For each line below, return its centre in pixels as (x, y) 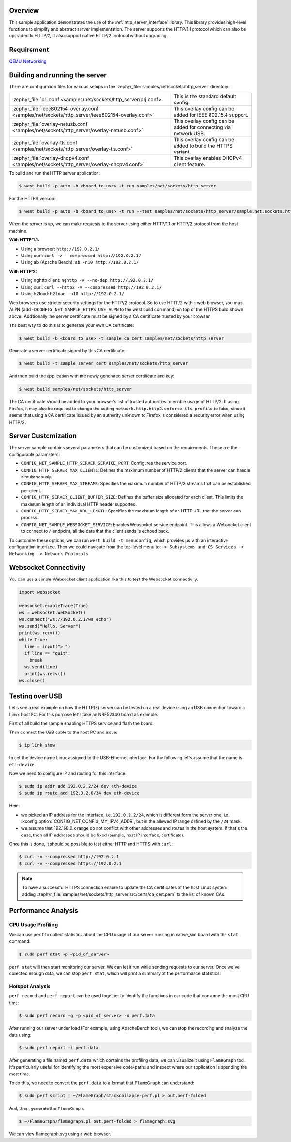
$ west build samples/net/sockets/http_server (75, 389)
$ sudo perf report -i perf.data (59, 1048)
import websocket (40, 592)
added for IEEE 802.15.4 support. (211, 115)
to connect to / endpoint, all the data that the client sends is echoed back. (95, 531)
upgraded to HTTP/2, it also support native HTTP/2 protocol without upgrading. (89, 36)
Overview (24, 10)
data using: (20, 1035)
